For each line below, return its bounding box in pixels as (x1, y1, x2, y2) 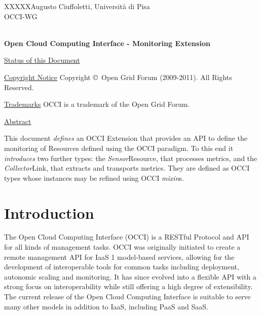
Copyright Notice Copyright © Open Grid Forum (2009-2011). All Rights (4, 71, 232, 82)
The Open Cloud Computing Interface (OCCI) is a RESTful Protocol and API (4, 231, 249, 242)
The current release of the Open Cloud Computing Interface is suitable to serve (4, 291, 251, 301)
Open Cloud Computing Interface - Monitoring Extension (4, 37, 210, 48)
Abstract (4, 115, 31, 126)
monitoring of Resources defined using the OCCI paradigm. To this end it (4, 142, 234, 153)
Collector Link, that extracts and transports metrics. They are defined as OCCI (4, 163, 250, 173)
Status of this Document (4, 55, 80, 65)
